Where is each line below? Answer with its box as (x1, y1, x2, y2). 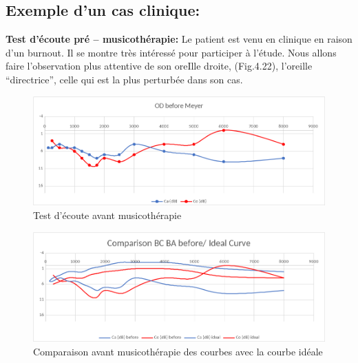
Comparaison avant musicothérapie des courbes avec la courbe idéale (33, 344, 323, 358)
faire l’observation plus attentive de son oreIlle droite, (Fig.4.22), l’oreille (6, 59, 313, 73)
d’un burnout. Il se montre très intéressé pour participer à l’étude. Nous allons (6, 45, 337, 59)
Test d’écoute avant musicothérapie (33, 208, 182, 222)
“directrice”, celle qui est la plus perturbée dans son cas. (6, 72, 243, 86)
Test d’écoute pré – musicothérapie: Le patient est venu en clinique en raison (6, 32, 352, 46)
